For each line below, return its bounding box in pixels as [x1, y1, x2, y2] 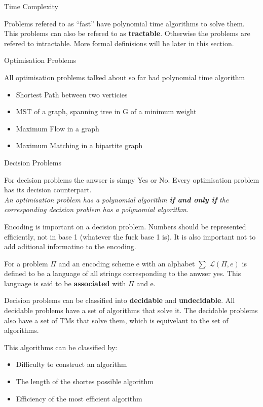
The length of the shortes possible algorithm [16, 376, 154, 387]
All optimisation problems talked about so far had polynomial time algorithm [4, 72, 245, 82]
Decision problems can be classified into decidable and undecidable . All [4, 295, 235, 306]
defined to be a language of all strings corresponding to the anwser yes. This [4, 268, 241, 279]
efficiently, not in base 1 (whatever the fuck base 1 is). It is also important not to [4, 231, 256, 242]
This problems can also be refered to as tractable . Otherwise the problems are [4, 28, 250, 39]
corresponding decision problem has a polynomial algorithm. [4, 204, 189, 215]
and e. [136, 278, 156, 288]
